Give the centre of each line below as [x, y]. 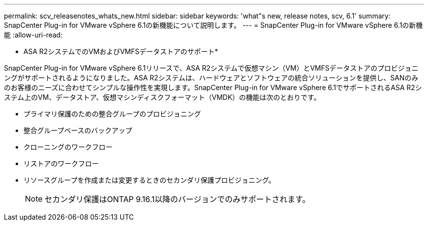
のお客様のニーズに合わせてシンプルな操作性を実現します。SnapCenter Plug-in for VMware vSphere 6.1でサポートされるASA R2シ [213, 87]
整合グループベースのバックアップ [78, 130]
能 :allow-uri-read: [33, 35]
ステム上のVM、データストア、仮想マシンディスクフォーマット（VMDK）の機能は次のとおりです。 [162, 97]
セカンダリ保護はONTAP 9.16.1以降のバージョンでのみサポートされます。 [177, 199]
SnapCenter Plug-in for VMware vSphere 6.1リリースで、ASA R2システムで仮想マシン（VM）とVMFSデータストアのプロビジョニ [211, 68]
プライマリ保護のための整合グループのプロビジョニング [112, 114]
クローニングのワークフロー [68, 147]
